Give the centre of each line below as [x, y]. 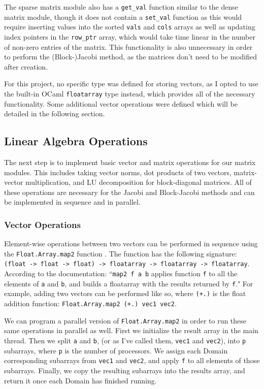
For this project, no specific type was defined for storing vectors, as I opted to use [131, 84]
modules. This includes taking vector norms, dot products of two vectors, [118, 172]
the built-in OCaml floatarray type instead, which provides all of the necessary [130, 93]
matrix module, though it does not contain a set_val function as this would [123, 17]
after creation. [26, 66]
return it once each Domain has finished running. [80, 380]
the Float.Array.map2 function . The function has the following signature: [121, 253]
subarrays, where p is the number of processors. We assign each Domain [116, 350]
